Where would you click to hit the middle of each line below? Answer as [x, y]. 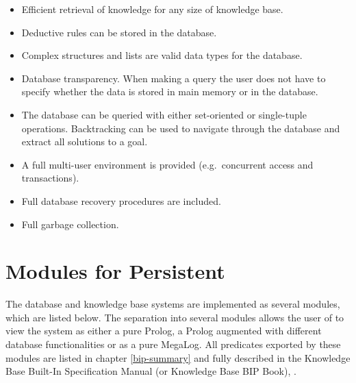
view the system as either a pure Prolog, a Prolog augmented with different [164, 331]
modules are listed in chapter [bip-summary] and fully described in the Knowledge [178, 357]
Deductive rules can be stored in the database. [119, 32]
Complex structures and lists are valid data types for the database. [162, 55]
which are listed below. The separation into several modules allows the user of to [175, 317]
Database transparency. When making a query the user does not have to [174, 78]
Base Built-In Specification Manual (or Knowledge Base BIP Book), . [151, 371]
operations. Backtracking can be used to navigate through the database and [181, 128]
